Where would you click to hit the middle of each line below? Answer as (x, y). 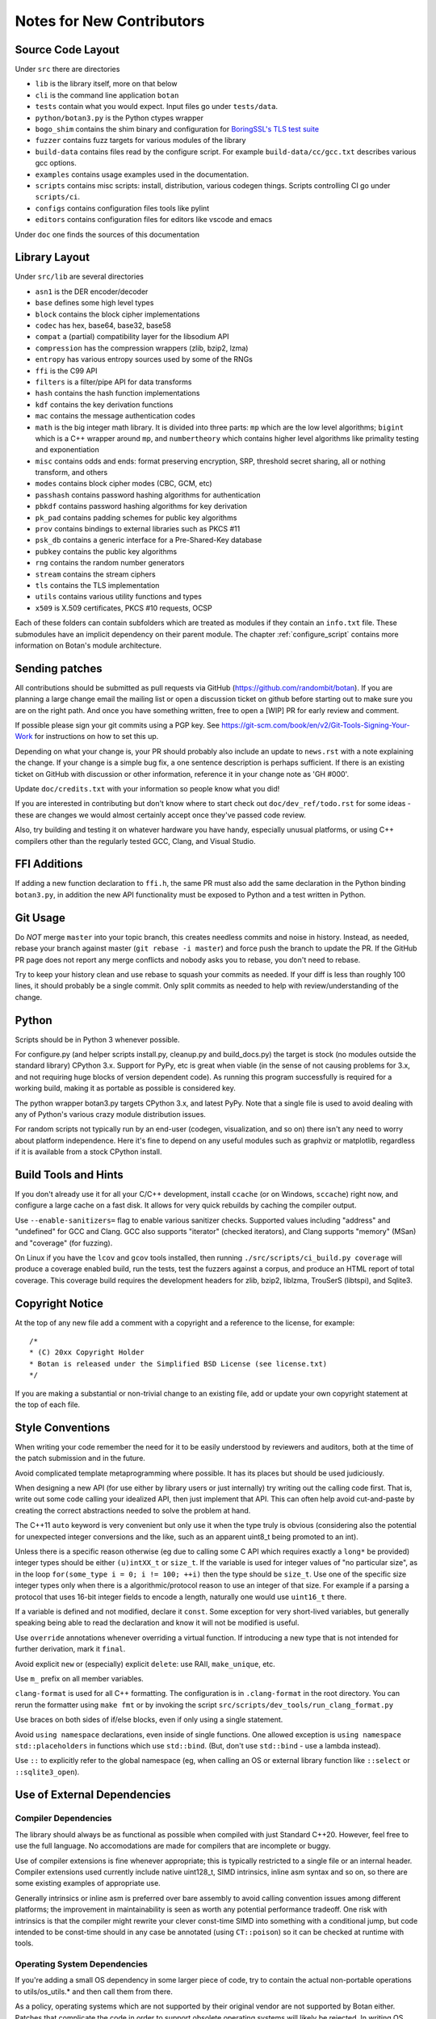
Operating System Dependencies (82, 1964)
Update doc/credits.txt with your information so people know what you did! (147, 788)
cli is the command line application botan (107, 95)
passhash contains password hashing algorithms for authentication (148, 495)
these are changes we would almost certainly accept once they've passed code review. (160, 815)
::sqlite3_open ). (47, 1772)
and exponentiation (67, 450)
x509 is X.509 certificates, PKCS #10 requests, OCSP (124, 608)
